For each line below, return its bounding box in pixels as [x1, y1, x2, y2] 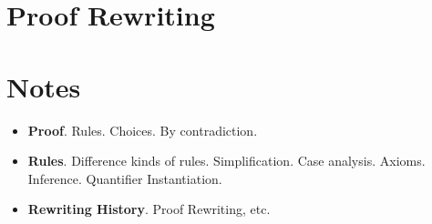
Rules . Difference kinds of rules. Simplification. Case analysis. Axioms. [27, 151, 426, 170]
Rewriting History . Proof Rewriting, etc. [27, 199, 271, 219]
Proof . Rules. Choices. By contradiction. [27, 120, 258, 139]
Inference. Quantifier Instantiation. [27, 168, 222, 188]
